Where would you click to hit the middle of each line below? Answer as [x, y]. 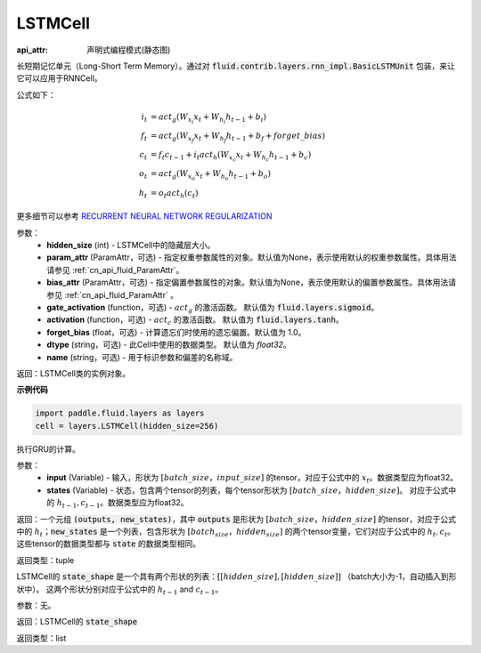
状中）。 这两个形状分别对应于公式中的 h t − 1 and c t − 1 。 [120, 590]
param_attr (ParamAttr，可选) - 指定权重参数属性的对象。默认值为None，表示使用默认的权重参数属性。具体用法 [252, 257]
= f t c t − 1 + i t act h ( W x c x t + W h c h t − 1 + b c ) [231, 157]
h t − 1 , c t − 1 [78, 504]
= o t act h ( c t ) [175, 194]
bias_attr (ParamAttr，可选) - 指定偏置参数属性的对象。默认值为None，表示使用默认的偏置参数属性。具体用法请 [252, 282]
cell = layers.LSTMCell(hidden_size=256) [127, 426]
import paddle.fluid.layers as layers [120, 413]
